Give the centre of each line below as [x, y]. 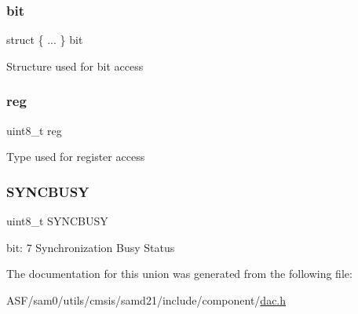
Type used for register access [76, 157]
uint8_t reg [34, 130]
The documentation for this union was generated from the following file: [179, 274]
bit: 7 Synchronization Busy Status [91, 247]
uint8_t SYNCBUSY [57, 221]
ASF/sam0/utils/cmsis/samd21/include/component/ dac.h [146, 299]
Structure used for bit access [75, 66]
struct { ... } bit [45, 40]
